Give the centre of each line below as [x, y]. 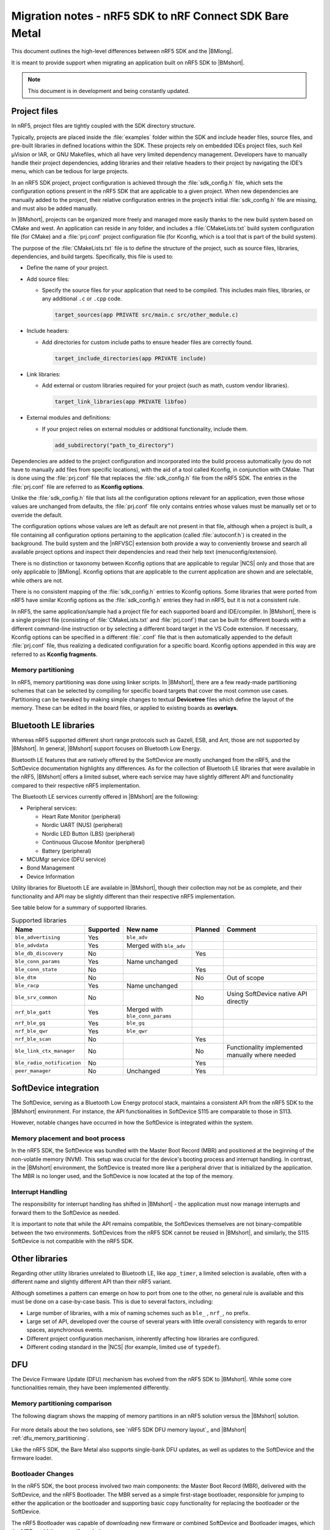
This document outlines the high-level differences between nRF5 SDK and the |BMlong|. [122, 51]
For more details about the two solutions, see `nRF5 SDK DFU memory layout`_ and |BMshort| [129, 1430]
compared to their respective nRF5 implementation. [76, 785]
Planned [207, 929]
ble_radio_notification [48, 1063]
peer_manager [33, 1071]
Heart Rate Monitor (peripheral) [81, 816]
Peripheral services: [52, 808]
